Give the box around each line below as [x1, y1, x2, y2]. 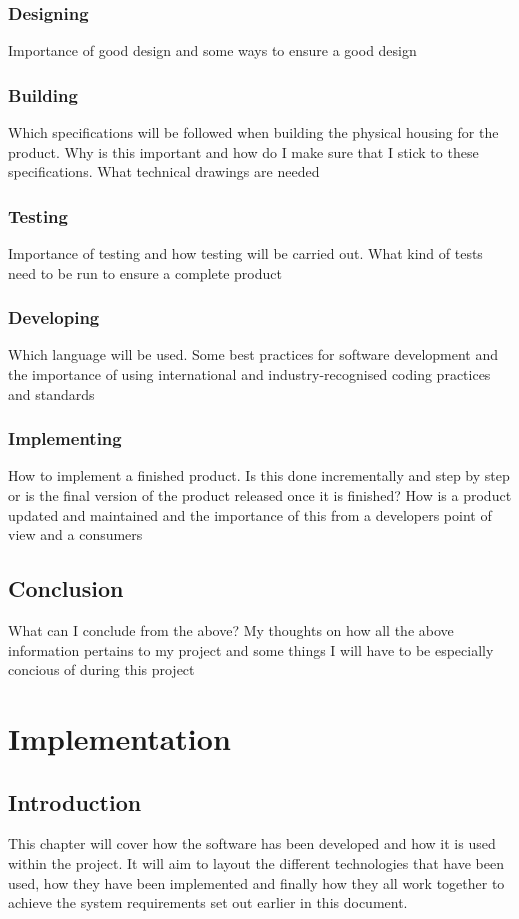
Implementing [8, 426, 122, 451]
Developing [8, 305, 100, 330]
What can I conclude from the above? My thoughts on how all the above [8, 620, 454, 641]
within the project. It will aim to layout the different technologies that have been [8, 852, 504, 873]
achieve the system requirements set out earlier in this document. [8, 892, 408, 913]
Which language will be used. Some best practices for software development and [8, 344, 499, 365]
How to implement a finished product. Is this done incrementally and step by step [8, 465, 510, 486]
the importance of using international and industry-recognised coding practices [8, 364, 491, 385]
